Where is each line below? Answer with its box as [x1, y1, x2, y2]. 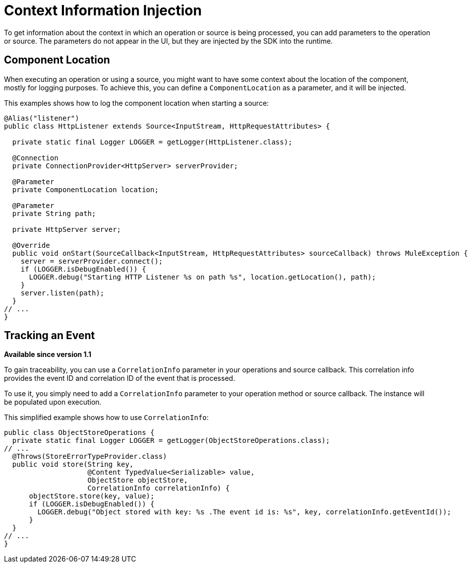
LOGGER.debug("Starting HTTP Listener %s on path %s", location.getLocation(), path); [29, 273, 376, 281]
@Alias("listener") [4, 114, 79, 122]
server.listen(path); [20, 288, 105, 297]
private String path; [12, 209, 96, 217]
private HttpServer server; [12, 225, 121, 233]
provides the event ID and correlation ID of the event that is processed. [4, 374, 235, 383]
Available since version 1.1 [4, 350, 92, 359]
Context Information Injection [4, 2, 202, 19]
